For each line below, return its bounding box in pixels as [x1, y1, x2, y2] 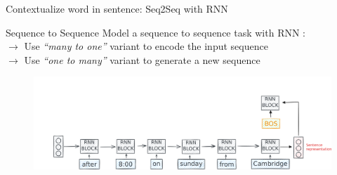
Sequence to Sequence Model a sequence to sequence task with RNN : [6, 25, 305, 39]
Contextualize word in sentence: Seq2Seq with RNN [6, 1, 228, 15]
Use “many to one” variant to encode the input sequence [24, 39, 268, 53]
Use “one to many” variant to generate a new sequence [24, 52, 260, 67]
